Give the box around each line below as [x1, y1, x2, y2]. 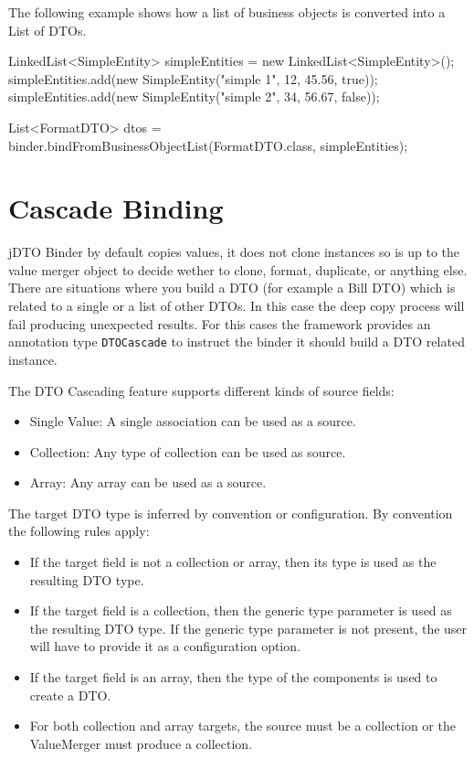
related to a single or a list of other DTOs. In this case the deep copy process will [8, 296, 465, 315]
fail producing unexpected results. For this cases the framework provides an [8, 314, 431, 333]
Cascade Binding [8, 189, 224, 227]
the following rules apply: [8, 521, 150, 540]
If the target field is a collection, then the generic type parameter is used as [29, 601, 452, 620]
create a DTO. [29, 685, 111, 704]
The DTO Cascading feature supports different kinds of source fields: [8, 380, 395, 400]
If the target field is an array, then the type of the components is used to [29, 668, 437, 687]
